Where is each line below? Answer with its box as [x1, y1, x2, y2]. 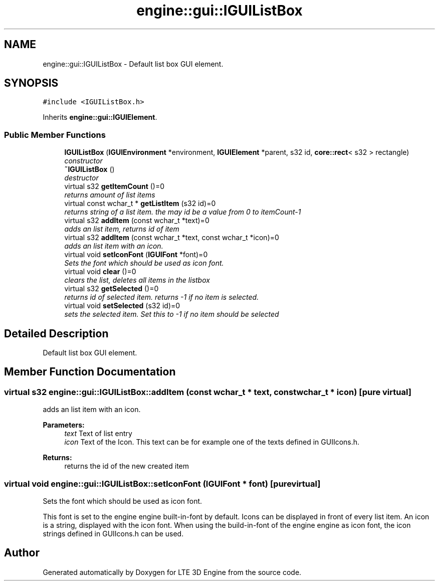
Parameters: [43, 421, 85, 430]
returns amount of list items [64, 190, 155, 200]
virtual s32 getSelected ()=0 [64, 284, 159, 293]
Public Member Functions [4, 129, 106, 140]
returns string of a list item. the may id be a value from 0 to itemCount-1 [64, 208, 301, 217]
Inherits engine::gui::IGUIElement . [43, 113, 157, 122]
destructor [64, 173, 99, 182]
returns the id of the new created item [64, 462, 189, 471]
